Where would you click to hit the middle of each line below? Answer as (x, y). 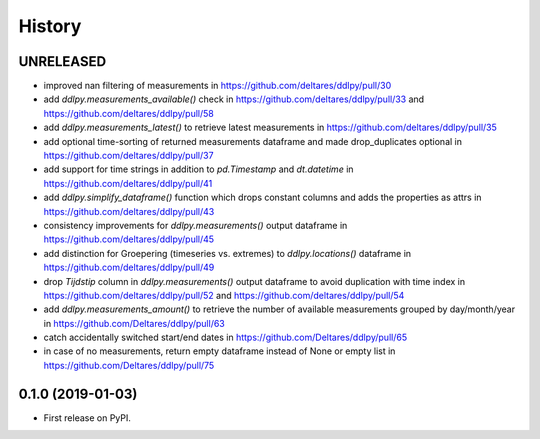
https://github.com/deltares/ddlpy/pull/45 (129, 239)
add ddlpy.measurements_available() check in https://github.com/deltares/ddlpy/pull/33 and (234, 99)
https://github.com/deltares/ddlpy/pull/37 (128, 156)
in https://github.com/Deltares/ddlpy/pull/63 (134, 323)
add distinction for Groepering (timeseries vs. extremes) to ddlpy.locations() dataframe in (227, 253)
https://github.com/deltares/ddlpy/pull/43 (129, 211)
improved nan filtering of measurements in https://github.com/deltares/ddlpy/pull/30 (217, 86)
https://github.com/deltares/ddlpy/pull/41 (128, 183)
